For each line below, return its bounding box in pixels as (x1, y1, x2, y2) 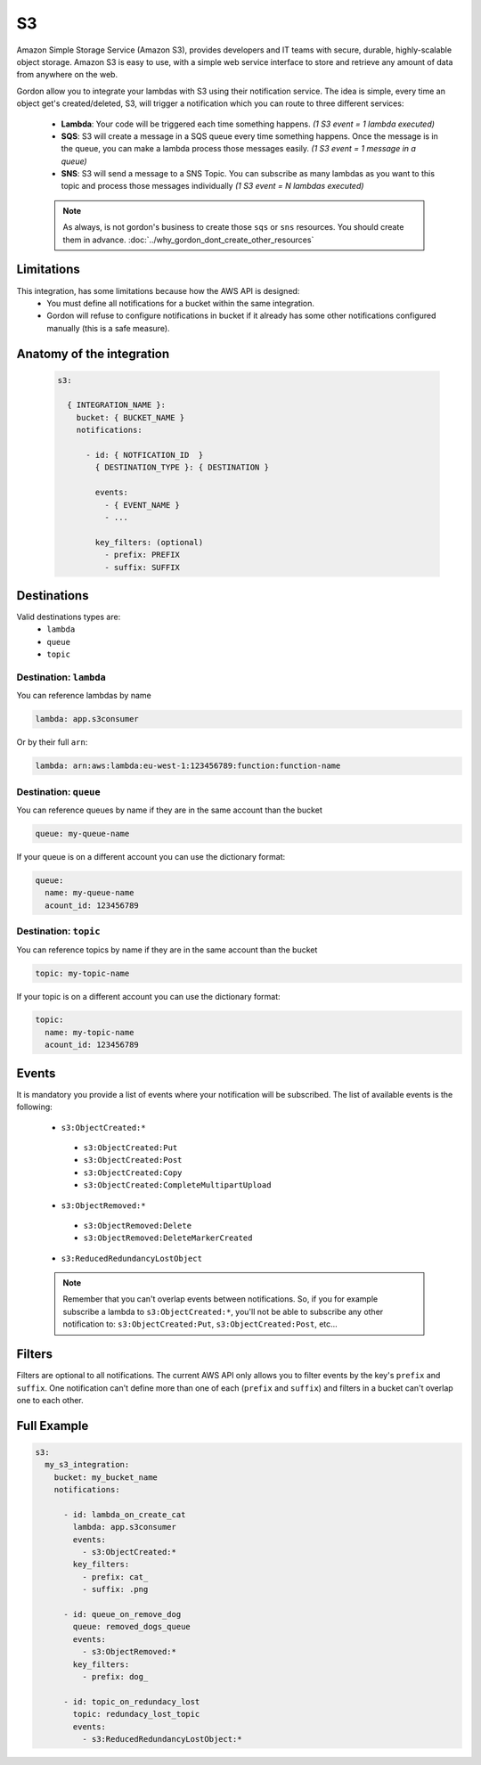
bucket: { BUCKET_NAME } (76, 413, 185, 422)
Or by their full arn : (16, 737, 88, 748)
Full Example (16, 1418, 89, 1434)
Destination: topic (16, 925, 102, 937)
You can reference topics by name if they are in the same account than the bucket (16, 944, 318, 955)
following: (16, 1101, 53, 1113)
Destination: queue (16, 785, 102, 797)
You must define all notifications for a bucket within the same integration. (46, 298, 315, 308)
